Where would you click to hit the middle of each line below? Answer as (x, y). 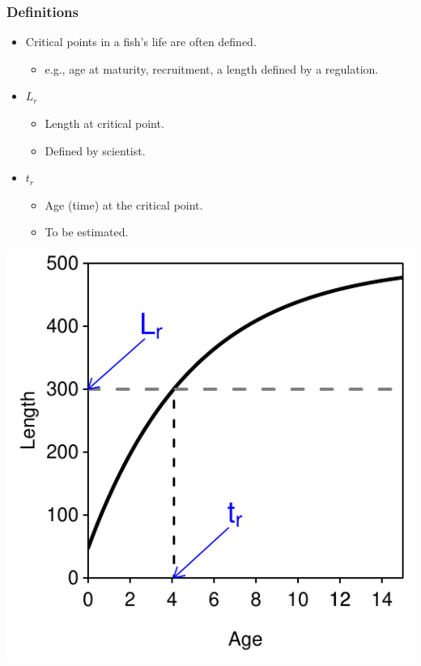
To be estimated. (87, 232)
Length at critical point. (104, 123)
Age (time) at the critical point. (124, 204)
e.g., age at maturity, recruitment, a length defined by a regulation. (212, 68)
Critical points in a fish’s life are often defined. (141, 42)
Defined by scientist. (95, 150)
